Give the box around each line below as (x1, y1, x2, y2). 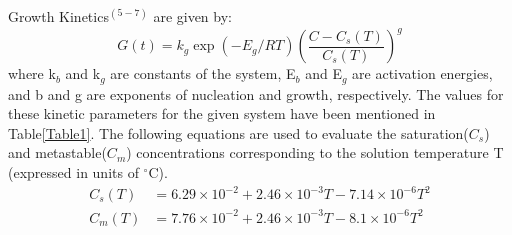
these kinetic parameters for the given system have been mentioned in (8, 103, 436, 124)
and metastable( (8, 142, 107, 163)
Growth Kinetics (8, 6, 109, 26)
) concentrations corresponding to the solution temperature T (126, 142, 504, 163)
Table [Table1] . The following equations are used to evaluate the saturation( (8, 122, 469, 143)
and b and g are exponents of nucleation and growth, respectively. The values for (8, 83, 504, 104)
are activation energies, (352, 63, 493, 84)
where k (8, 63, 56, 84)
